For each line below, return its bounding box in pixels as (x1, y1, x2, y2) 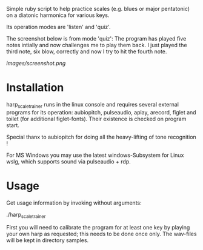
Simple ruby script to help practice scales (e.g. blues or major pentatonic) (6, 5, 190, 12)
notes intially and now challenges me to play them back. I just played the (6, 42, 187, 48)
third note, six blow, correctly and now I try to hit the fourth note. (6, 48, 167, 55)
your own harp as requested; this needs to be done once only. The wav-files (6, 230, 197, 238)
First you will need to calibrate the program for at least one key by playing (6, 224, 190, 231)
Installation (6, 81, 64, 94)
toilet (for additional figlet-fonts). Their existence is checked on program (6, 115, 187, 122)
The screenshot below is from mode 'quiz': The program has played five (6, 35, 187, 42)
